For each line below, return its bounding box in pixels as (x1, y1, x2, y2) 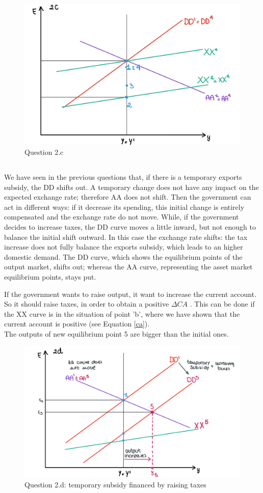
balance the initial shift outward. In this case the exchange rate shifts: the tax (4, 231, 248, 242)
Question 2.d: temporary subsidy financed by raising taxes (24, 479, 206, 489)
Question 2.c (24, 147, 64, 157)
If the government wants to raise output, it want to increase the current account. (4, 288, 257, 299)
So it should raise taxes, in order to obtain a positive (4, 298, 169, 309)
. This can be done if (190, 298, 255, 309)
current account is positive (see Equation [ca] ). (4, 318, 150, 329)
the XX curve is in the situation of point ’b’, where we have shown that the (4, 308, 240, 319)
